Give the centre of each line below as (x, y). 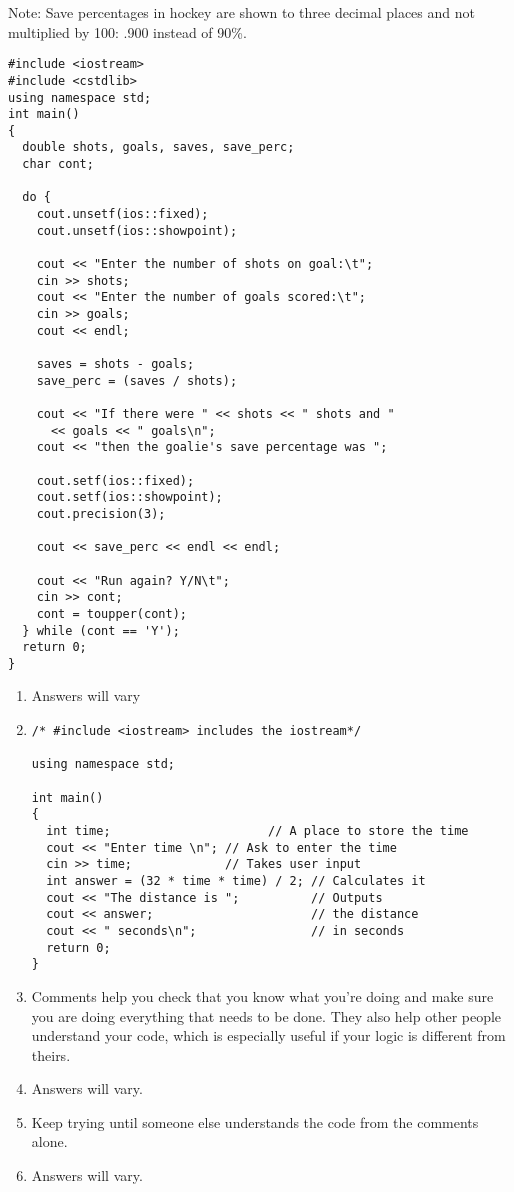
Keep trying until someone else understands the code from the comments (255, 1121)
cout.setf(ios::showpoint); (129, 497)
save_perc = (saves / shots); (137, 380)
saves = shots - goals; (115, 364)
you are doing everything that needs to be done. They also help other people (266, 1015)
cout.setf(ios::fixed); (115, 480)
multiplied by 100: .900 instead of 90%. (127, 31)
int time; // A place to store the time (257, 831)
